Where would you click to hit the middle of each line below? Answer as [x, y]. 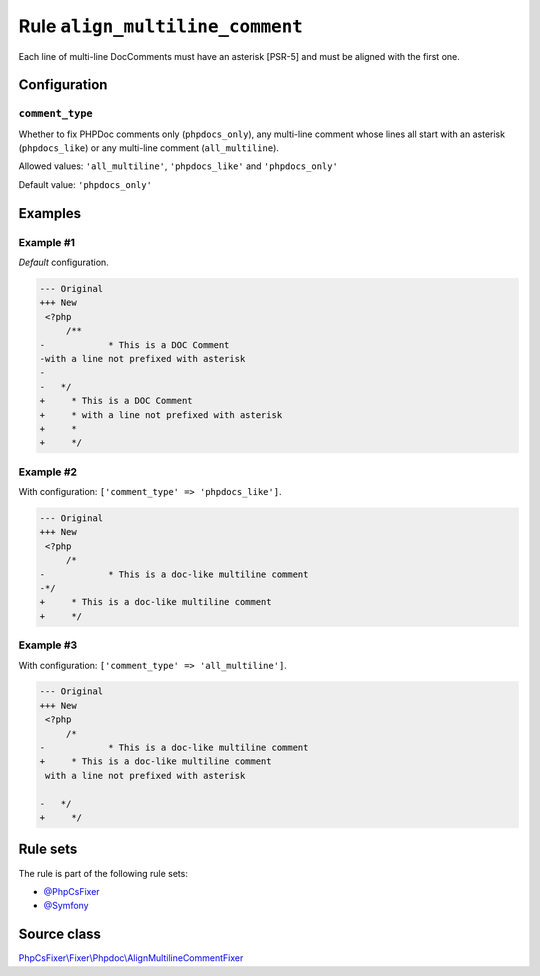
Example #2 [48, 472]
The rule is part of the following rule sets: [103, 873]
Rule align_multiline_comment [161, 26]
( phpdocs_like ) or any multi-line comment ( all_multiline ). [149, 148]
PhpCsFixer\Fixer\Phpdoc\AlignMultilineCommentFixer [131, 958]
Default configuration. [63, 262]
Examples [50, 213]
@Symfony [66, 906]
